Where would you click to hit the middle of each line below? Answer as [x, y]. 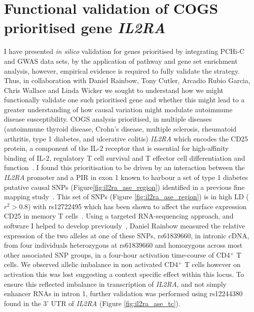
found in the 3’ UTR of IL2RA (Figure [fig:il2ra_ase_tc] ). [92, 303]
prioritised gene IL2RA [85, 28]
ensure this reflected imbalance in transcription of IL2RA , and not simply [115, 284]
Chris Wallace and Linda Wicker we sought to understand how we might [114, 90]
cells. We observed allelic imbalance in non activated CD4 [91, 264]
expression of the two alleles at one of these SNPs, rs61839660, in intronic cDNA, [127, 235]
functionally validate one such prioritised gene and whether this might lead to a [124, 100]
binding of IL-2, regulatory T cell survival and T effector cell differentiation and [125, 157]
